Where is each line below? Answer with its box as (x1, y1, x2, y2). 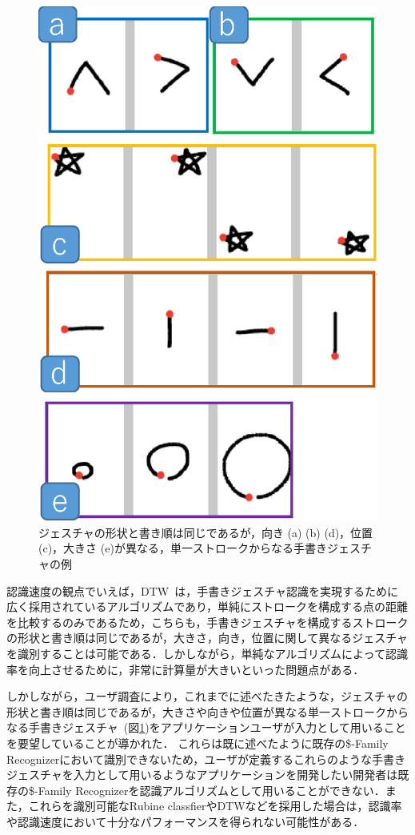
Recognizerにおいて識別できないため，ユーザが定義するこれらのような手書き (6, 750, 405, 767)
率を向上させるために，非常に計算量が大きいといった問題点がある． (6, 660, 365, 677)
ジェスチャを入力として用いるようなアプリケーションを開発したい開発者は (6, 766, 398, 783)
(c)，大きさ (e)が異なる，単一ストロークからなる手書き (38, 540, 327, 556)
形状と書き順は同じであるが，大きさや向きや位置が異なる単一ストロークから (6, 703, 409, 720)
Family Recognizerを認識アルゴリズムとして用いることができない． (38, 781, 385, 798)
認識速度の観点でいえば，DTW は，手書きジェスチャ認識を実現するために (6, 582, 399, 599)
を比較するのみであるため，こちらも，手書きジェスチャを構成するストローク (6, 613, 409, 630)
